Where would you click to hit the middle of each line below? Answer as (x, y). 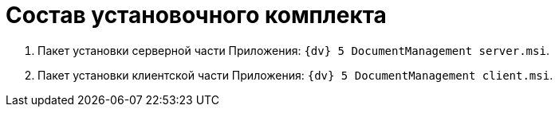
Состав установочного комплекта (196, 15)
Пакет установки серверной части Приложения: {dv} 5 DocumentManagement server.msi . (293, 50)
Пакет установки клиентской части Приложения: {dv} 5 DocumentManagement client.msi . (295, 75)
